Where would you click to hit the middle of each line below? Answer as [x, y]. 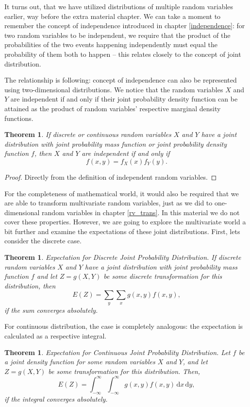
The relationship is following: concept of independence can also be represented [121, 80]
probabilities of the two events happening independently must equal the [111, 44]
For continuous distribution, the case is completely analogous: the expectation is [124, 326]
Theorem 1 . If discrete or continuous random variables [88, 134]
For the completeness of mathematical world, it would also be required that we [122, 193]
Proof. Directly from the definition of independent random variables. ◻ [111, 177]
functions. [19, 118]
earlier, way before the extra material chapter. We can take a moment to [113, 16]
